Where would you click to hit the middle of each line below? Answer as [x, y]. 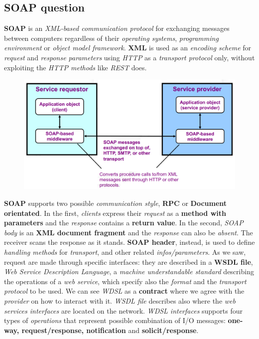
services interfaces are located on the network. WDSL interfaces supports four [123, 310]
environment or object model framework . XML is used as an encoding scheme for [128, 48]
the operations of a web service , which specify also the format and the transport [125, 281]
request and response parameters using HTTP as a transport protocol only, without [129, 57]
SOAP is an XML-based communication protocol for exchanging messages [117, 28]
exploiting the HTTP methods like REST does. [75, 67]
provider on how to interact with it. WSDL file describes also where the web [120, 300]
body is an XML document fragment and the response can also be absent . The [129, 232]
